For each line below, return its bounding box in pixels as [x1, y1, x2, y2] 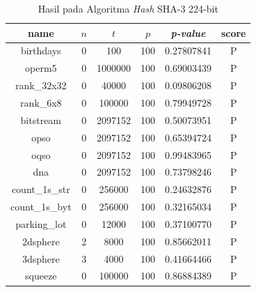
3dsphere [22, 251, 60, 266]
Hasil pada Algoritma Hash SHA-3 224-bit [38, 1, 218, 15]
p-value [170, 25, 206, 40]
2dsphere [22, 233, 60, 248]
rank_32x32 [15, 78, 67, 93]
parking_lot [15, 216, 67, 231]
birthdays [20, 43, 61, 58]
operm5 [25, 61, 57, 75]
